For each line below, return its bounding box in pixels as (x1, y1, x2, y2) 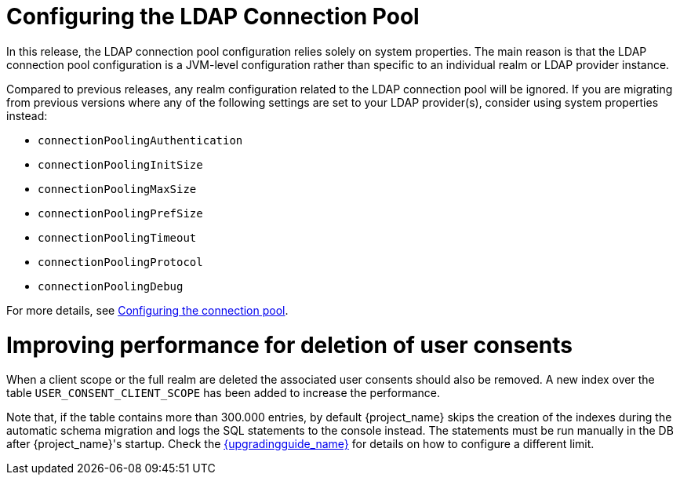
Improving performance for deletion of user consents (6, 331, 573, 359)
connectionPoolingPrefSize (38, 206, 203, 220)
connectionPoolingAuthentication (38, 133, 243, 147)
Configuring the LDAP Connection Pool (6, 3, 420, 30)
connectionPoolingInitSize (38, 158, 203, 171)
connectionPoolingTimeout (38, 231, 197, 244)
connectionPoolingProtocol (38, 255, 203, 268)
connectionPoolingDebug (38, 279, 184, 293)
